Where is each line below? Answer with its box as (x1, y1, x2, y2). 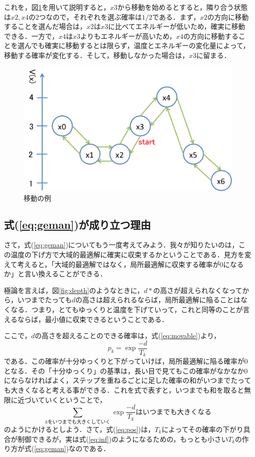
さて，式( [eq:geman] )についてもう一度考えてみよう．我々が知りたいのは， (4, 240, 239, 250)
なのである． (68, 443, 110, 454)
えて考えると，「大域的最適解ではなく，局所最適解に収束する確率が (4, 259, 220, 269)
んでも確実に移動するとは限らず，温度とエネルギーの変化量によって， (24, 40, 250, 51)
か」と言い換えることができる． (4, 269, 107, 279)
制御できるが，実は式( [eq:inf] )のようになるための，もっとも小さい (17, 433, 228, 444)
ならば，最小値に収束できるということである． (17, 314, 169, 324)
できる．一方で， (4, 30, 59, 41)
